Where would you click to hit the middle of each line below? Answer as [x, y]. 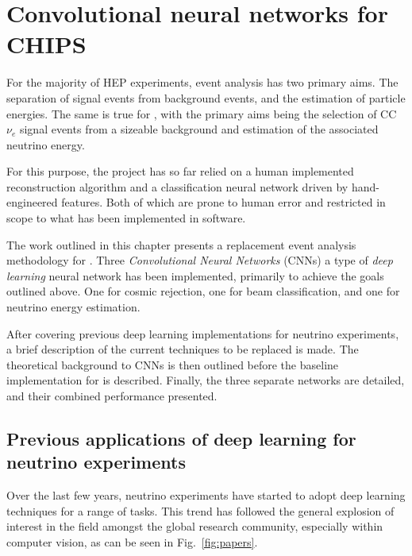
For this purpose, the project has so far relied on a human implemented [180, 171]
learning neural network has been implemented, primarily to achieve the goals [195, 275]
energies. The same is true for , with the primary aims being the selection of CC [202, 113]
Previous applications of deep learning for [181, 438]
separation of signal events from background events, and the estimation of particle [206, 97]
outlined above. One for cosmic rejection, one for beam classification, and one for [203, 291]
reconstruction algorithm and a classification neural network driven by [177, 186]
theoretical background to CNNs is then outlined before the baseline [173, 364]
